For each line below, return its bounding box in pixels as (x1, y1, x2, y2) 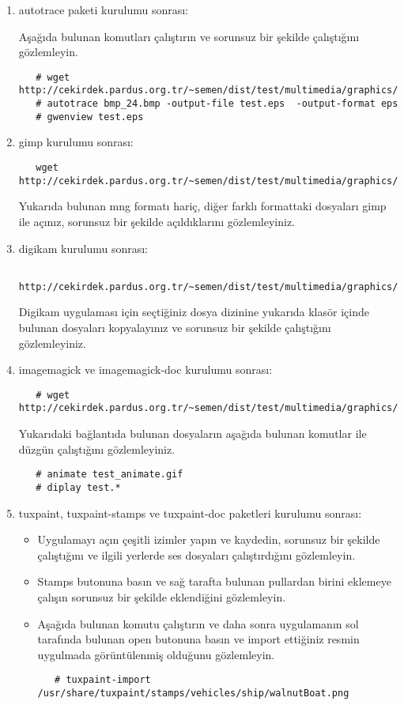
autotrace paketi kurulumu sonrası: (18, 2, 188, 17)
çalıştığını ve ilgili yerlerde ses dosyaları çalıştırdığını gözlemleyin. (37, 546, 356, 563)
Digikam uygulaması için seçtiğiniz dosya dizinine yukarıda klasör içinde (18, 303, 369, 320)
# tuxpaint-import (55, 674, 151, 686)
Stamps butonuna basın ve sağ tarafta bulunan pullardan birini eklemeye (37, 573, 391, 590)
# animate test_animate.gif (36, 469, 183, 481)
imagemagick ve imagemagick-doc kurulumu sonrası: (18, 361, 273, 378)
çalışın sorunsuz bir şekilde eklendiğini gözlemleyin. (37, 588, 286, 605)
